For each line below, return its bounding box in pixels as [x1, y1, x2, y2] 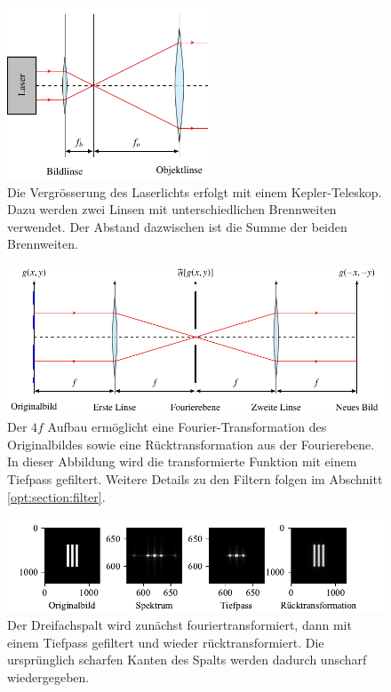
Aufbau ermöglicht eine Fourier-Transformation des [47, 418, 327, 436]
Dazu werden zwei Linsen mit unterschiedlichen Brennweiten [7, 200, 337, 219]
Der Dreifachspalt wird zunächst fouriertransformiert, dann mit [7, 615, 352, 633]
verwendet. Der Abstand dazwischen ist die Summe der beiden [7, 217, 347, 235]
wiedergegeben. [7, 667, 90, 686]
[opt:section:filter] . [7, 487, 106, 505]
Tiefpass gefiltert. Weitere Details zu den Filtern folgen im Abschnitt [7, 470, 383, 489]
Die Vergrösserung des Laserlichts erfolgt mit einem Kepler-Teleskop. [7, 182, 382, 201]
